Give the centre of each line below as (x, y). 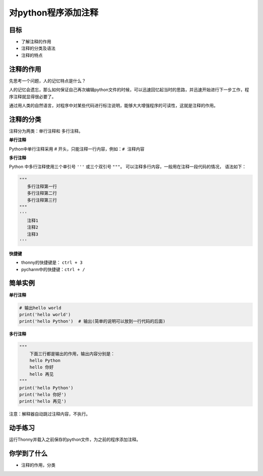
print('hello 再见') (43, 401)
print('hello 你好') (43, 395)
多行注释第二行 (42, 193)
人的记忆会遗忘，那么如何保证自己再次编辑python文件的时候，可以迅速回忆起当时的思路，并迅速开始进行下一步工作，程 (129, 90)
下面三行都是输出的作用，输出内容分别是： (72, 354)
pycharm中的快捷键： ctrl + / (53, 269)
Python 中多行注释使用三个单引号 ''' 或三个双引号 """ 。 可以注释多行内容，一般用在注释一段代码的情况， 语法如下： (128, 167)
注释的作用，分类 (38, 465)
